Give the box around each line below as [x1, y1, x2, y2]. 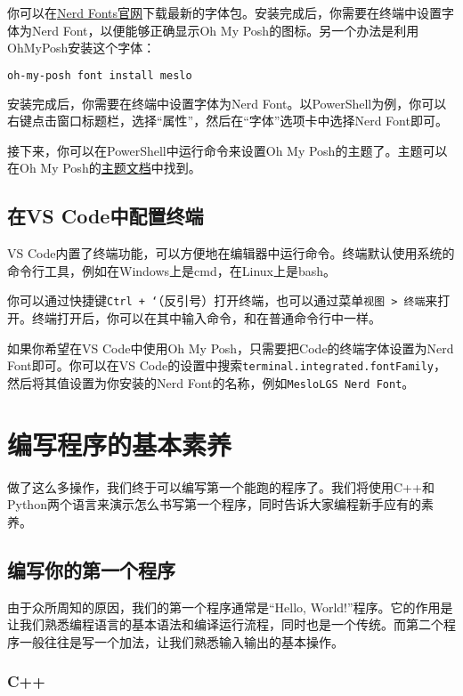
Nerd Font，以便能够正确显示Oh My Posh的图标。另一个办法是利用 [31, 20, 419, 39]
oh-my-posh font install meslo [7, 69, 192, 82]
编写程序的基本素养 [7, 425, 232, 462]
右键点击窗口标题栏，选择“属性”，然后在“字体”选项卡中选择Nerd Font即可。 [7, 111, 448, 130]
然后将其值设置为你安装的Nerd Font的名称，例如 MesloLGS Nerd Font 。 [7, 373, 415, 392]
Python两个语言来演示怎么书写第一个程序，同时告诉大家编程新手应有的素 [7, 495, 434, 514]
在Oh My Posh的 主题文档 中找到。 [7, 158, 201, 177]
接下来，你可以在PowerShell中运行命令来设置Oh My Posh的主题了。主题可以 [7, 141, 448, 159]
